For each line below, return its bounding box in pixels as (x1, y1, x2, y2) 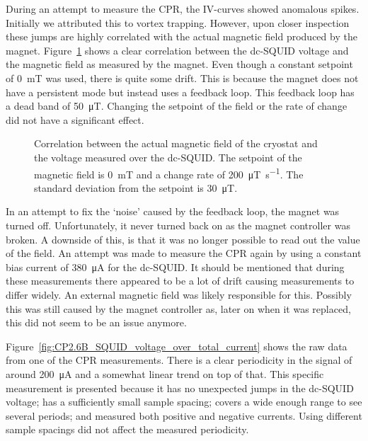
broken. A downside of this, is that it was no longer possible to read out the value (6, 231, 360, 246)
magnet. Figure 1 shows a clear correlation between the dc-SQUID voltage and (6, 42, 349, 57)
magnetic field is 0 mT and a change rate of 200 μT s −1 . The (34, 164, 304, 181)
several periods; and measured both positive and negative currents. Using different (6, 408, 362, 423)
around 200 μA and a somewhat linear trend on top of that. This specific (6, 366, 324, 381)
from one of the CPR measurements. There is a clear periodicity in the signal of (6, 353, 352, 367)
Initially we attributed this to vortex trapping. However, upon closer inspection (6, 15, 350, 30)
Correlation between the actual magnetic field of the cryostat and (34, 136, 318, 151)
